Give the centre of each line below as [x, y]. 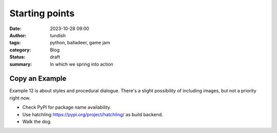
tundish [58, 35]
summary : [21, 64]
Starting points [42, 13]
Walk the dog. [37, 121]
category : [20, 50]
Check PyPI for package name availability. [67, 108]
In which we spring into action [82, 64]
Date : [15, 29]
